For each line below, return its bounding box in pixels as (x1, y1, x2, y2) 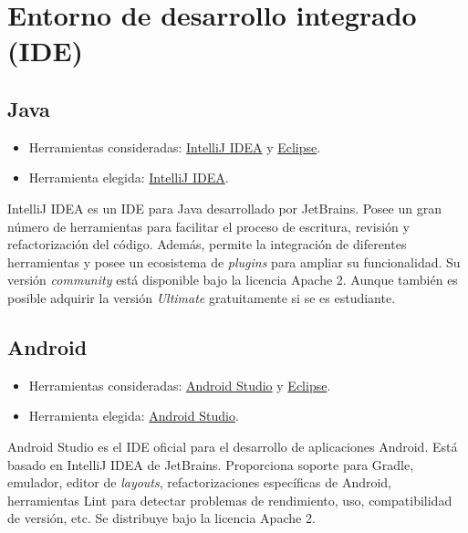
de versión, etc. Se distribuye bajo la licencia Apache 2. (7, 508, 316, 528)
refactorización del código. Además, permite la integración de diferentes (7, 235, 407, 254)
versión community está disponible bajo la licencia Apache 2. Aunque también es (7, 270, 458, 289)
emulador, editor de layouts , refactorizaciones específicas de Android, (7, 473, 392, 492)
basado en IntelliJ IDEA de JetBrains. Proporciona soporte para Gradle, (7, 455, 414, 474)
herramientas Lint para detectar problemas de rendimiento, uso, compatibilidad (7, 490, 452, 509)
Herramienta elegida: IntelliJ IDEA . (28, 168, 229, 187)
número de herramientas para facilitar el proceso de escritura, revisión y (7, 216, 410, 235)
